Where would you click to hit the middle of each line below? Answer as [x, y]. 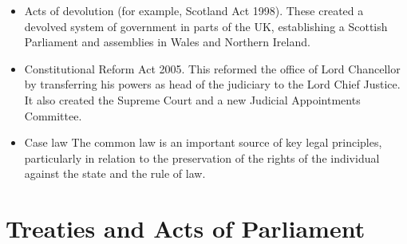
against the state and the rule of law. [115, 173]
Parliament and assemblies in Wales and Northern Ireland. [167, 42]
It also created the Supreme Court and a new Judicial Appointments [192, 99]
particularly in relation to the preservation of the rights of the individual [202, 157]
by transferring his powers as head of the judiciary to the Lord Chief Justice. [212, 84]
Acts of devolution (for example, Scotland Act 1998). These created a [194, 10]
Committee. [53, 115]
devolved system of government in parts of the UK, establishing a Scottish [206, 26]
